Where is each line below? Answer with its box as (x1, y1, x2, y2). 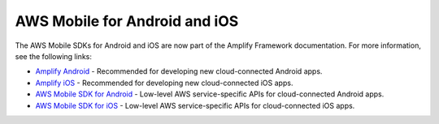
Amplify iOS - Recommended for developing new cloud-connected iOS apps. (35, 78, 293, 88)
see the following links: (15, 51, 93, 61)
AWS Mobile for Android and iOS (15, 12, 239, 30)
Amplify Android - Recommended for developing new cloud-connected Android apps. (35, 66, 323, 76)
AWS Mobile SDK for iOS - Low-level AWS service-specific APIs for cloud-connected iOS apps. (35, 100, 355, 110)
